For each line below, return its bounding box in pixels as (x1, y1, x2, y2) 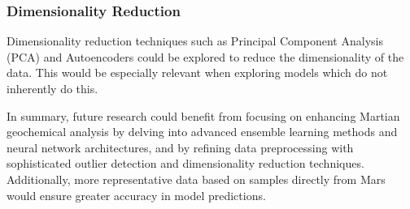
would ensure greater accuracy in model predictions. (7, 186, 266, 203)
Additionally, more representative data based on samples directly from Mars (7, 170, 386, 187)
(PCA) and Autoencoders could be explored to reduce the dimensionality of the (7, 48, 404, 65)
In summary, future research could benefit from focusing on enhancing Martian (7, 107, 400, 124)
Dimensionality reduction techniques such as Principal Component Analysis (7, 32, 383, 49)
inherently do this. (7, 80, 98, 96)
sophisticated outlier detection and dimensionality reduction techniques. (7, 155, 364, 172)
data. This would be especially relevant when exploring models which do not (7, 64, 388, 81)
